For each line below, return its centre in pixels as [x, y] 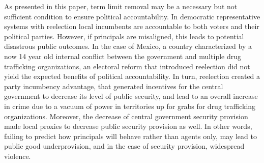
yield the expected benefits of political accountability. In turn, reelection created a [132, 76]
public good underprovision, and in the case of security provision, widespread [124, 146]
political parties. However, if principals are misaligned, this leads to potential [124, 36]
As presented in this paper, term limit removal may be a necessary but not [121, 6]
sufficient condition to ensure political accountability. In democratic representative [132, 16]
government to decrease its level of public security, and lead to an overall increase [131, 96]
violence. [18, 156]
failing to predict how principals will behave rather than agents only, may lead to [130, 136]
